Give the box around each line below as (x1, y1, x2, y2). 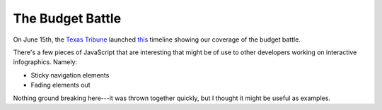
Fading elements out (30, 81, 91, 90)
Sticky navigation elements (30, 71, 110, 79)
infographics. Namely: (13, 58, 78, 66)
